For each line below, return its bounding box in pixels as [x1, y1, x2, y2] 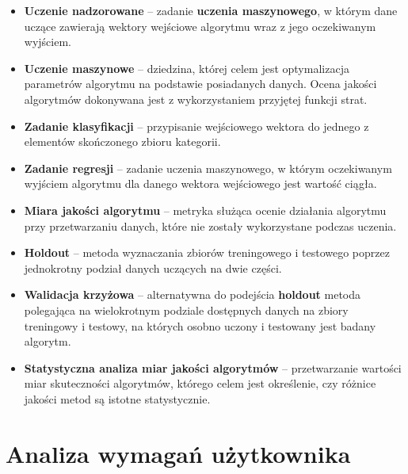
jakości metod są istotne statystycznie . [24, 390, 211, 407]
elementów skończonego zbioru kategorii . [24, 133, 221, 150]
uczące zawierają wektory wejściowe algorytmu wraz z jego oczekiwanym [24, 17, 376, 34]
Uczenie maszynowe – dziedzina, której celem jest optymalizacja [24, 59, 349, 76]
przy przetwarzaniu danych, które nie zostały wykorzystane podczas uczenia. [24, 217, 397, 234]
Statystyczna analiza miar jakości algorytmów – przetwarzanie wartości [24, 359, 402, 376]
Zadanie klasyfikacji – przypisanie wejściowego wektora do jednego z [24, 117, 369, 134]
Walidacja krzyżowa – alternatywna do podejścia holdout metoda [24, 286, 361, 303]
